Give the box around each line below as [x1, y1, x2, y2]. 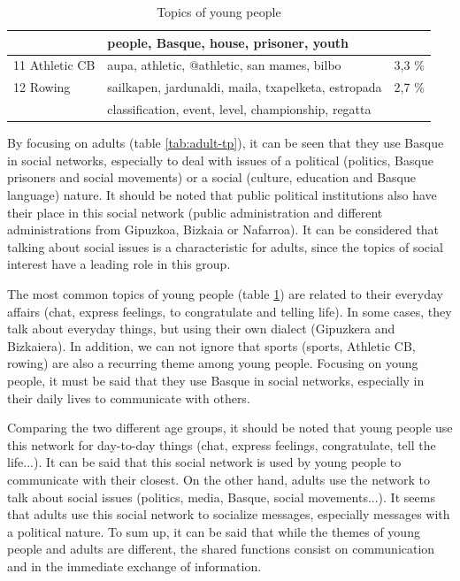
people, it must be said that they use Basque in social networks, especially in [7, 371, 425, 389]
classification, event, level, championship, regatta [107, 100, 372, 118]
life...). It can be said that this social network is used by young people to [7, 453, 402, 471]
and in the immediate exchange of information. [7, 556, 262, 575]
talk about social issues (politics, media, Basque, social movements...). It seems [7, 487, 435, 506]
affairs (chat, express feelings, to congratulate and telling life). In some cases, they [7, 302, 452, 320]
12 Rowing [13, 78, 71, 96]
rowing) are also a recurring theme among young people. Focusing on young [7, 354, 418, 372]
